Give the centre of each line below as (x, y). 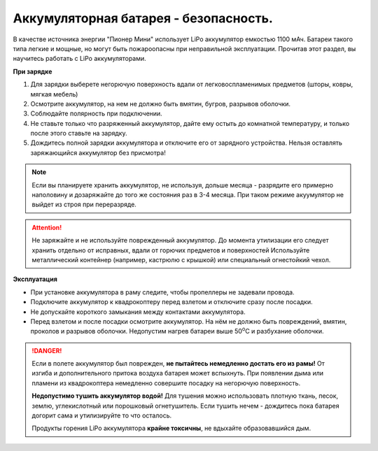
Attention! (47, 227)
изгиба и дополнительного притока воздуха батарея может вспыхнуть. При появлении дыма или (177, 373)
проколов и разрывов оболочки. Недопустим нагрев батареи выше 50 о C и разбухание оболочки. (177, 331)
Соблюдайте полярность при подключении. (96, 114)
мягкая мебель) (54, 94)
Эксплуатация (35, 279)
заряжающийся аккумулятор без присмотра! (98, 152)
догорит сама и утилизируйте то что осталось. (101, 415)
